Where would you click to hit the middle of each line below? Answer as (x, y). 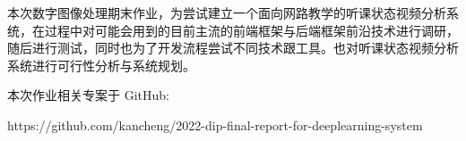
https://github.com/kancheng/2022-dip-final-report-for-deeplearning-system (215, 124)
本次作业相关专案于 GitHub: (88, 95)
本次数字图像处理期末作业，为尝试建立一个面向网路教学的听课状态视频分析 (227, 12)
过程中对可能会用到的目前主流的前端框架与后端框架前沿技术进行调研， (251, 30)
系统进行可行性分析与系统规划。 (101, 65)
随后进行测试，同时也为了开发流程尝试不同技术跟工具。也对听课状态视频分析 (233, 48)
